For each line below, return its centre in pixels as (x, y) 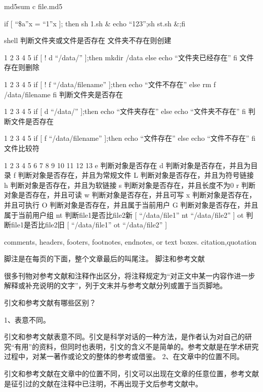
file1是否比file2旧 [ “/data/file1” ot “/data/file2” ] (89, 225)
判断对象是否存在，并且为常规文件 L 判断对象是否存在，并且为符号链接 (136, 175)
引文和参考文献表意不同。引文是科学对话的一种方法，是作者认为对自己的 (124, 337)
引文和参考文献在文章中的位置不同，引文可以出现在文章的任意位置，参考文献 (131, 374)
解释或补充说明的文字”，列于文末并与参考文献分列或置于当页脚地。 (116, 285)
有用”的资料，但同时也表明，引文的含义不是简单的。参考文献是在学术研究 (137, 346)
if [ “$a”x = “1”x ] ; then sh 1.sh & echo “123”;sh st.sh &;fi (95, 23)
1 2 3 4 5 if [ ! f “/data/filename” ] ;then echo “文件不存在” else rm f (110, 84)
